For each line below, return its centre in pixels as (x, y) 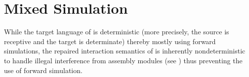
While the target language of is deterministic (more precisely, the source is (117, 32)
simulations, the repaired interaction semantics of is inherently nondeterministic (125, 51)
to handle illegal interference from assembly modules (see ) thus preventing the (123, 60)
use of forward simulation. (43, 70)
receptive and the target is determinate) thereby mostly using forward (110, 41)
